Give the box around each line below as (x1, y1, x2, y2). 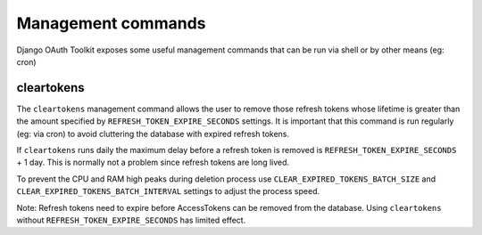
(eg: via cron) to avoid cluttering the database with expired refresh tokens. (16, 128, 290, 139)
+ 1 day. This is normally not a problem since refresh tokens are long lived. (16, 157, 290, 168)
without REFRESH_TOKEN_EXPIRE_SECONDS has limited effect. (16, 215, 246, 225)
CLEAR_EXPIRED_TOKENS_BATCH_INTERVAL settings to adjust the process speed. (16, 186, 320, 197)
